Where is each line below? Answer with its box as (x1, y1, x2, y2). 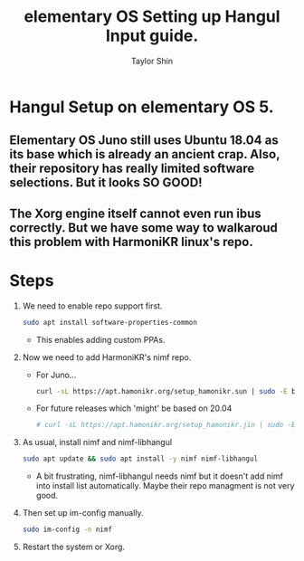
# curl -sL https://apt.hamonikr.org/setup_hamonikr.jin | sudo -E (35, 421, 296, 430)
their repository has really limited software (9, 161, 255, 176)
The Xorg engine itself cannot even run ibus (9, 205, 262, 221)
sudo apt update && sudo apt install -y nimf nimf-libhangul (22, 454, 259, 463)
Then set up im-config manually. (22, 508, 144, 518)
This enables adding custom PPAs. (35, 334, 166, 345)
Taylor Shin (130, 55, 174, 66)
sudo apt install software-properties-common (22, 318, 197, 327)
